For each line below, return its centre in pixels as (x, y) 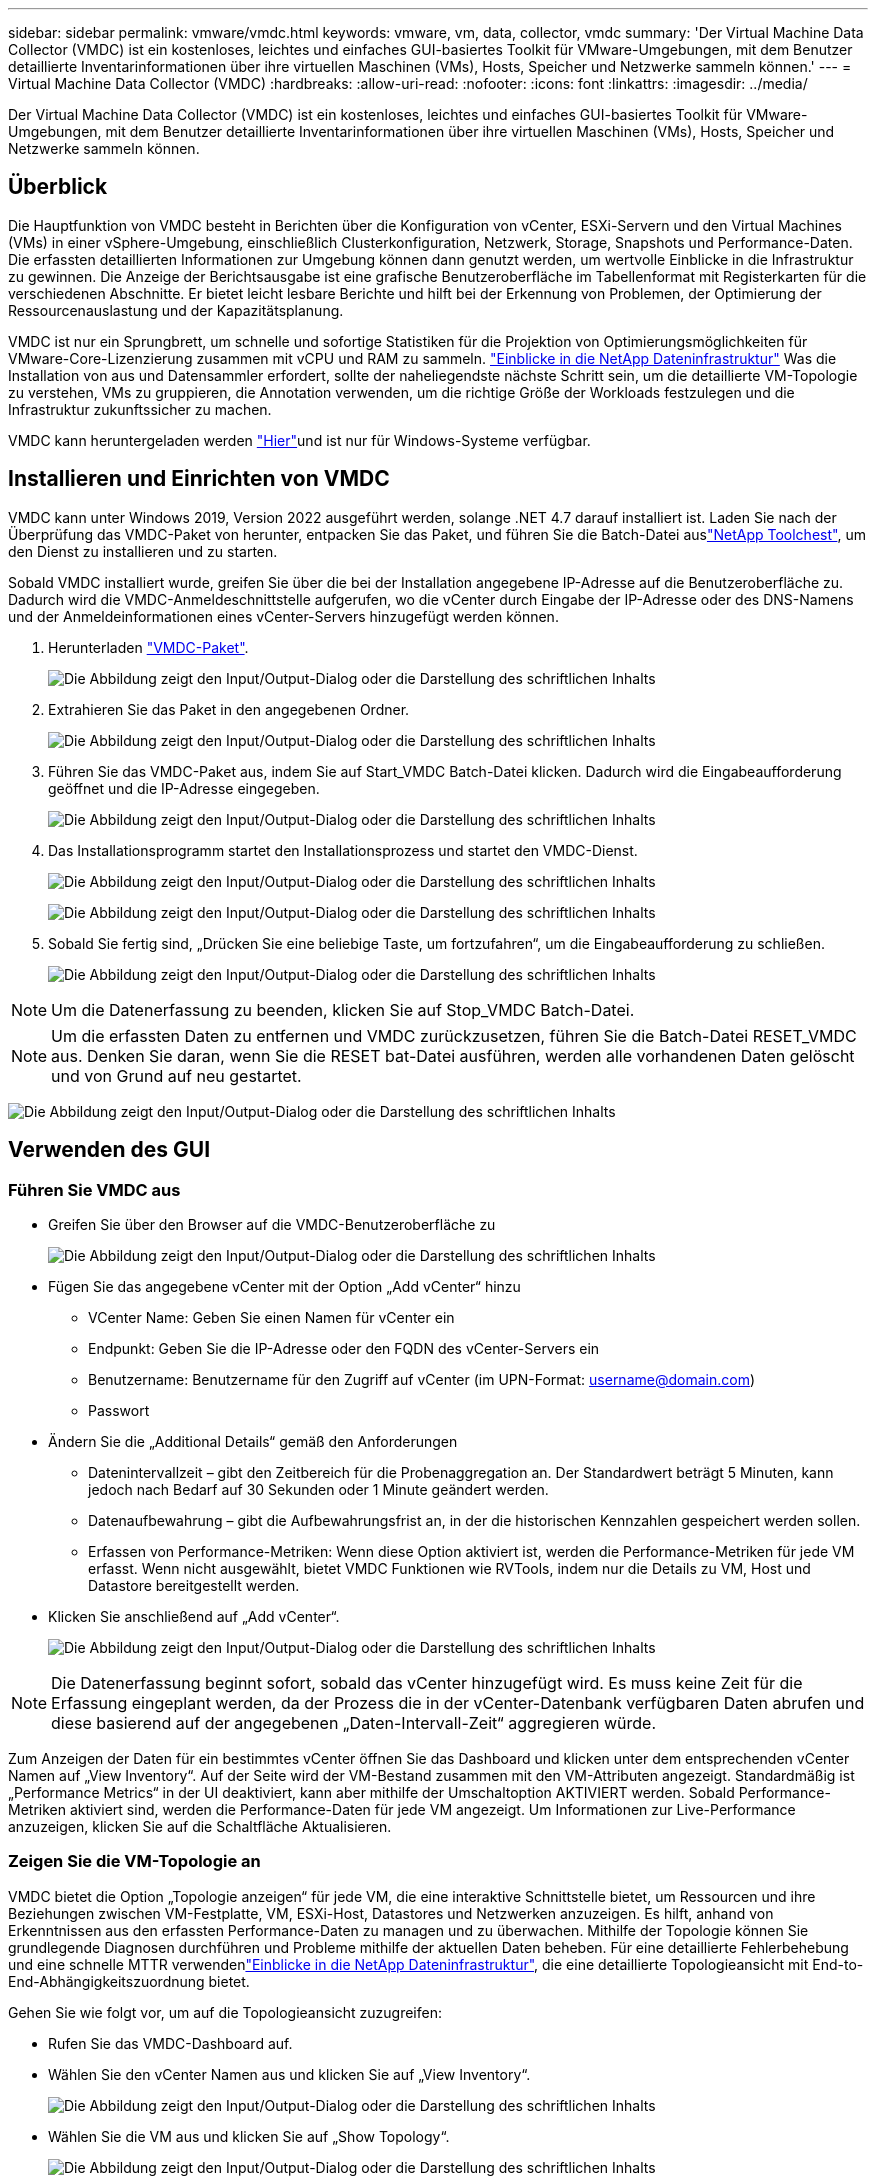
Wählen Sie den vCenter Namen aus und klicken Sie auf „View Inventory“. (289, 2074)
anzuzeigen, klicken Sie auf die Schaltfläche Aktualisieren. (200, 1826)
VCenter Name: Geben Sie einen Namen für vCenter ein (271, 1317)
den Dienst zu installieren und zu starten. (143, 551)
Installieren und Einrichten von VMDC (199, 479)
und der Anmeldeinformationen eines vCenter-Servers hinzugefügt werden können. (283, 616)
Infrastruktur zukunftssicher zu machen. (140, 409)
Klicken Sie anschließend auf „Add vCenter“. (194, 1616)
